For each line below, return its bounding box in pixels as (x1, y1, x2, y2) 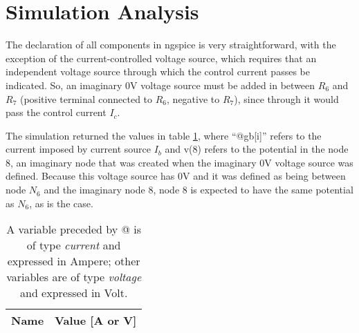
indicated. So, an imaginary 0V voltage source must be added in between (6, 77, 315, 92)
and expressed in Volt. (20, 285, 128, 301)
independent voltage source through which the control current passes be (6, 64, 310, 79)
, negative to (167, 91, 220, 106)
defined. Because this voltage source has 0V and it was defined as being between (6, 169, 346, 183)
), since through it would (234, 91, 339, 106)
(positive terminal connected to (19, 91, 153, 106)
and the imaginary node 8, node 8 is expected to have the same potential (44, 182, 353, 197)
